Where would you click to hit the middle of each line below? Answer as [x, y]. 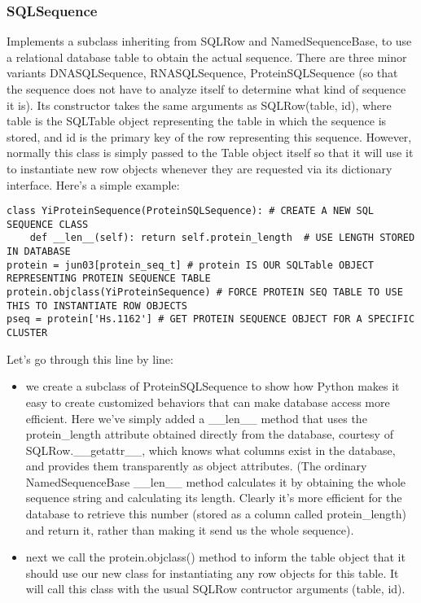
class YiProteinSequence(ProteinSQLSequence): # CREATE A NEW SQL [191, 211]
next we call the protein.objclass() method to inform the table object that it [215, 557]
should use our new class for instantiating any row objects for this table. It [212, 572]
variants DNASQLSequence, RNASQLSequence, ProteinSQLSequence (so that [202, 73]
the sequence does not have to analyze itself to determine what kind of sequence [206, 89]
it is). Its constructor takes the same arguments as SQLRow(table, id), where [199, 105]
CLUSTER [27, 333]
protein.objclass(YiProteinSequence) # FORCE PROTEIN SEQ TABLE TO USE [205, 293]
